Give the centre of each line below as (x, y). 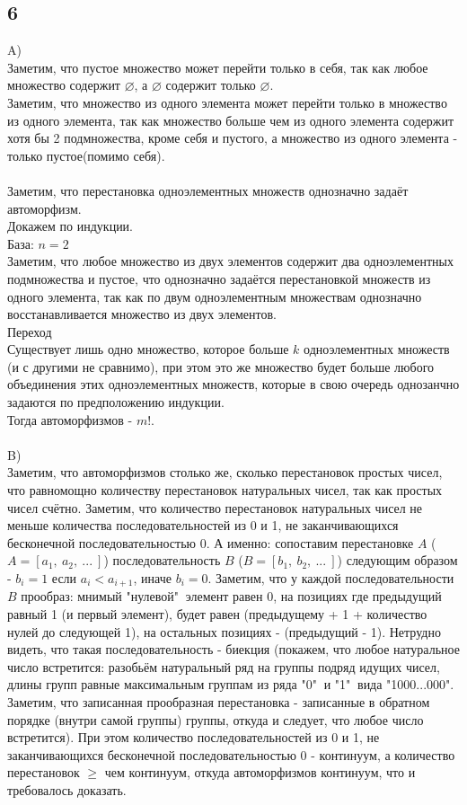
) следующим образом (397, 560)
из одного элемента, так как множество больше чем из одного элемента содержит (231, 120)
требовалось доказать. (67, 790)
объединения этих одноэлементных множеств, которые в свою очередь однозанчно (233, 384)
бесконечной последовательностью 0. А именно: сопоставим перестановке (211, 542)
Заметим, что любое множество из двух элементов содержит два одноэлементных (230, 261)
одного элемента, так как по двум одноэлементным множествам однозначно (215, 296)
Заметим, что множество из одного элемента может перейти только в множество (227, 102)
